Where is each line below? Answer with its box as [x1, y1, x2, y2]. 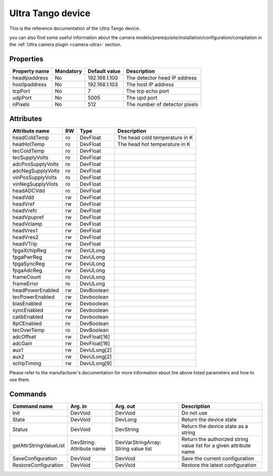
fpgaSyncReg [12, 260, 45, 267]
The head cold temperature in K [117, 134, 193, 141]
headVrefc [12, 207, 38, 214]
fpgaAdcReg [12, 267, 42, 274]
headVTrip [12, 240, 37, 247]
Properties [9, 55, 43, 63]
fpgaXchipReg [12, 247, 47, 254]
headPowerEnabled [12, 286, 59, 293]
